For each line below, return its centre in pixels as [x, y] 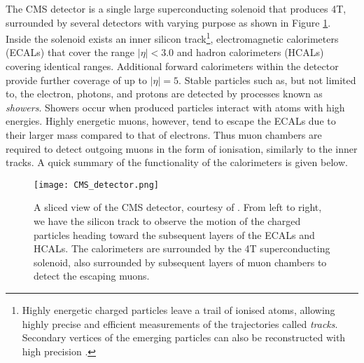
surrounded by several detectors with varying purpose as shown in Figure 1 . [168, 22]
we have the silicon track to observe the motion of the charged [167, 221]
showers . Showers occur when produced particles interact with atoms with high [175, 107]
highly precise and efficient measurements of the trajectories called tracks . [180, 323]
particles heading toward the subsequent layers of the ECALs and [174, 234]
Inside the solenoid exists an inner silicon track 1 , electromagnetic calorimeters [172, 37]
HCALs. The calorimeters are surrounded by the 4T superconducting [182, 248]
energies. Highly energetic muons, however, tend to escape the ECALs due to [171, 121]
